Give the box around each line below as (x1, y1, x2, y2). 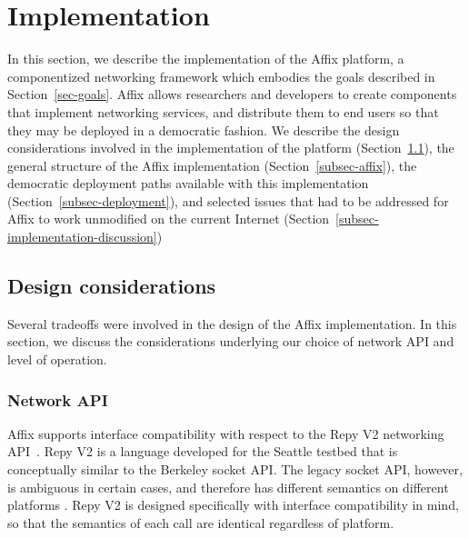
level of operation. (7, 350, 107, 369)
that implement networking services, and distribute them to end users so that (7, 102, 439, 121)
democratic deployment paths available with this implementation (7, 174, 369, 193)
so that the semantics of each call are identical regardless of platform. (7, 513, 394, 532)
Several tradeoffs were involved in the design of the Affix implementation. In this (7, 314, 457, 333)
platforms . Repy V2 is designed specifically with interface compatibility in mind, (7, 495, 459, 514)
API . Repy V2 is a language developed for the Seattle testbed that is (7, 442, 398, 461)
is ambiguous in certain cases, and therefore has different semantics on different (7, 477, 449, 496)
